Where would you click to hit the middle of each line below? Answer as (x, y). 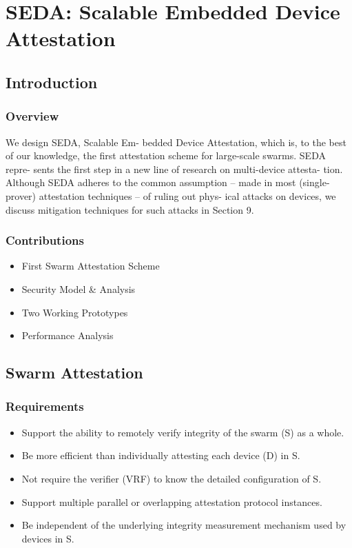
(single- (314, 182)
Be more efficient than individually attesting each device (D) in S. (161, 455)
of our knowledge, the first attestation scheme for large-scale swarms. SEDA (166, 155)
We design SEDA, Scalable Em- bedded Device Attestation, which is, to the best (176, 142)
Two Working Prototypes (75, 312)
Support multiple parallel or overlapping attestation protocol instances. (172, 501)
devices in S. (48, 538)
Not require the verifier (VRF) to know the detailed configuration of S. (172, 478)
